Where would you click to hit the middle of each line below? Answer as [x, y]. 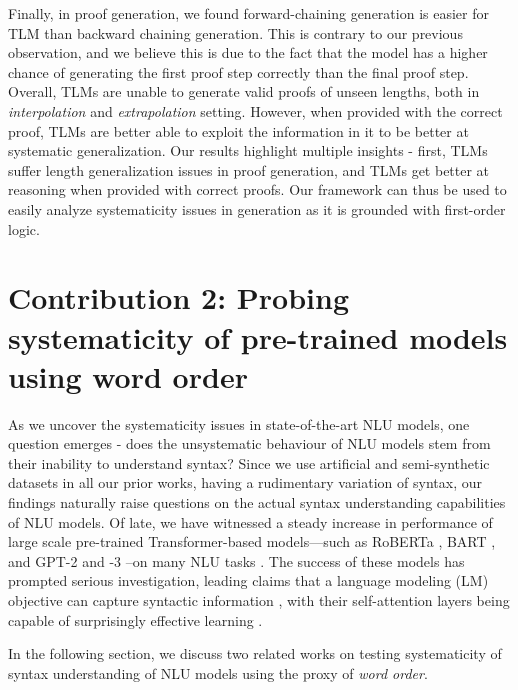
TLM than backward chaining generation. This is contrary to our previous [235, 32]
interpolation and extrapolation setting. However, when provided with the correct [255, 110]
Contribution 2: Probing [178, 297]
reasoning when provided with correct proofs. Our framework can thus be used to [257, 189]
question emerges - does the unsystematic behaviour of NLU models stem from [249, 443]
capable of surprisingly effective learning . [135, 619]
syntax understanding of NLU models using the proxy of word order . [218, 672]
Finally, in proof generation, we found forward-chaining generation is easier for [248, 13]
